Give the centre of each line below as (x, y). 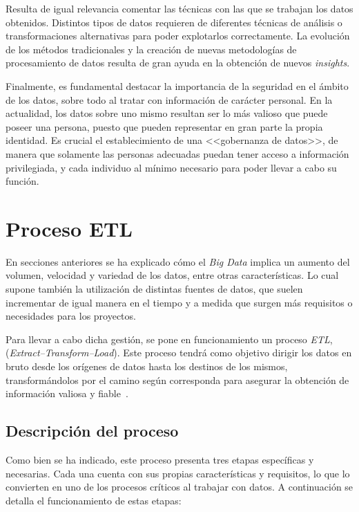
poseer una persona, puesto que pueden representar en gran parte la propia (164, 126)
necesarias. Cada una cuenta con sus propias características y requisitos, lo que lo (178, 473)
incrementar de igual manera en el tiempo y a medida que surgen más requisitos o (179, 302)
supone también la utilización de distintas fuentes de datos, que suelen (154, 289)
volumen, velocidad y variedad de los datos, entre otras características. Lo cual (172, 275)
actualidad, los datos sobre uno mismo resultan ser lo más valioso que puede (167, 113)
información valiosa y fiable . (67, 393)
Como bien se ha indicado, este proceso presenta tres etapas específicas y (160, 459)
